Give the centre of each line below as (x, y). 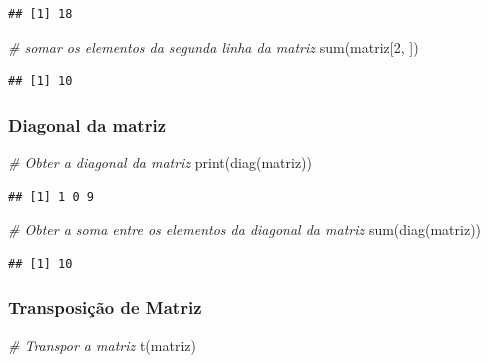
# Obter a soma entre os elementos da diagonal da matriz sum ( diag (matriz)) (245, 229)
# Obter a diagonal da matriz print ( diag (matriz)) (160, 162)
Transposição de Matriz (105, 307)
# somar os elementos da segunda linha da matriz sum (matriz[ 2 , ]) (213, 46)
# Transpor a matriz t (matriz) (102, 344)
